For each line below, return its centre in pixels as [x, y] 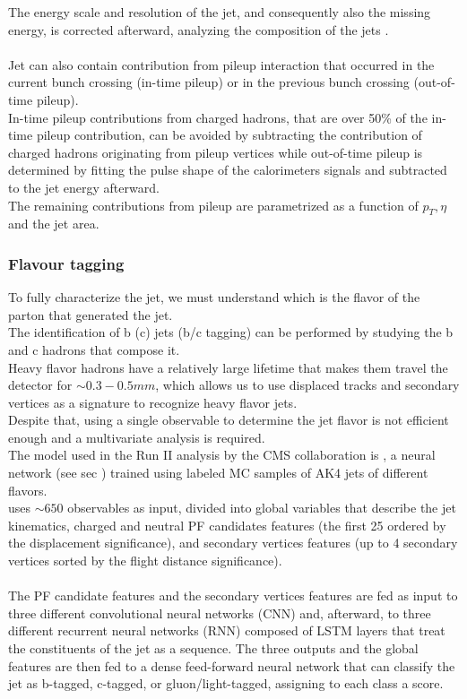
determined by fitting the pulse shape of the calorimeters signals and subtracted [228, 170]
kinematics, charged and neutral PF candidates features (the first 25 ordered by [227, 525]
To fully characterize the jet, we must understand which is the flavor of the [214, 297]
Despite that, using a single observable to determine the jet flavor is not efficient [229, 420]
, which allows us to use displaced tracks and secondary [307, 385]
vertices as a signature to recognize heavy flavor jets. [153, 402]
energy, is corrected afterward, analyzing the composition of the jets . [199, 29]
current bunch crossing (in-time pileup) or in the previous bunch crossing [209, 82]
